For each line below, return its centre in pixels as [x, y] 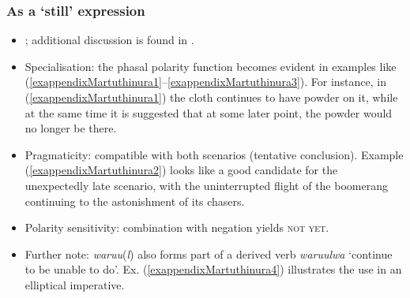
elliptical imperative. [75, 284]
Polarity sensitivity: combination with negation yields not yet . [177, 227]
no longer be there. [71, 128]
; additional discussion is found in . [109, 40]
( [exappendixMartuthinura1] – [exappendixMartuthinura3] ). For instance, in [205, 82]
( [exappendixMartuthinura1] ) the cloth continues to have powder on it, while [211, 97]
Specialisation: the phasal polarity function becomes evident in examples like [211, 66]
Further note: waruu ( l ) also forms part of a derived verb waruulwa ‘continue [209, 253]
